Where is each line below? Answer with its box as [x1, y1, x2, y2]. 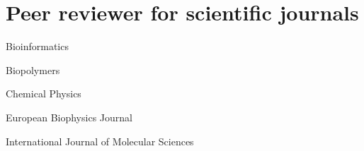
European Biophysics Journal [6, 109, 132, 124]
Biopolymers [6, 62, 60, 77]
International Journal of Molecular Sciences [6, 133, 194, 148]
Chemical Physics [6, 86, 81, 101]
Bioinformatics [6, 39, 69, 54]
